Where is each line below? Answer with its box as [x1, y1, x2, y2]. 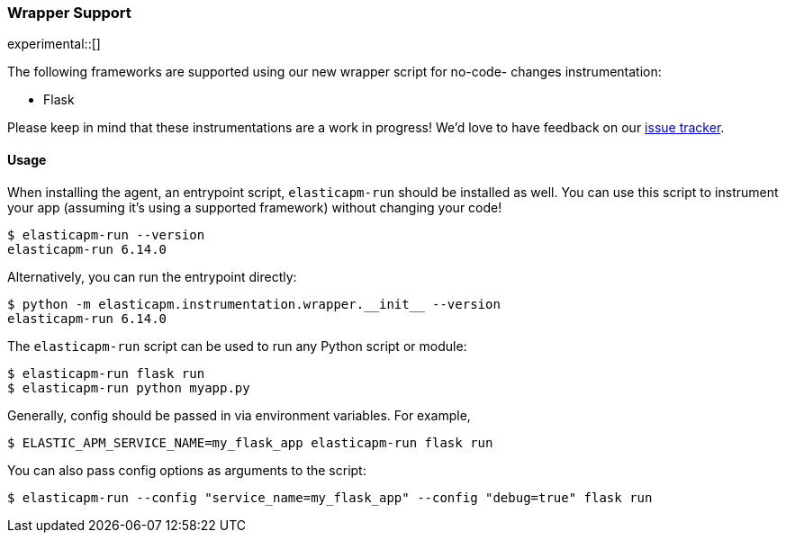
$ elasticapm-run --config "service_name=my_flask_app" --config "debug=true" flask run [7, 490, 653, 505]
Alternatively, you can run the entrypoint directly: [7, 268, 297, 284]
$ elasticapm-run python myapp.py [7, 380, 250, 395]
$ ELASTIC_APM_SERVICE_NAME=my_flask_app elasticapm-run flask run [7, 435, 493, 450]
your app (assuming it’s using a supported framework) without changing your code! [7, 199, 502, 215]
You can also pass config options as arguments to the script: [7, 462, 366, 478]
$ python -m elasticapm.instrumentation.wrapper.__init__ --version [7, 296, 501, 311]
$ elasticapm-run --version [7, 227, 205, 242]
